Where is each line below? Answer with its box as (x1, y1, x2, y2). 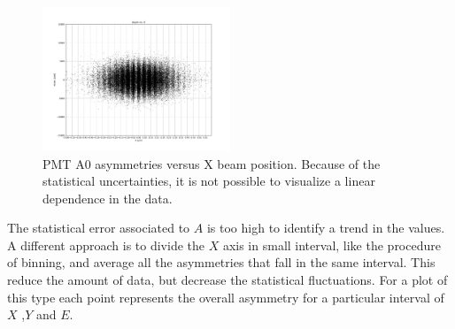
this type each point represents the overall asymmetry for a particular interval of (7, 287, 444, 306)
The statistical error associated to (7, 218, 190, 237)
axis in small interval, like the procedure (222, 235, 441, 254)
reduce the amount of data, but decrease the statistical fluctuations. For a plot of (7, 271, 448, 289)
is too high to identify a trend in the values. (206, 218, 445, 237)
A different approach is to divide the (7, 235, 204, 254)
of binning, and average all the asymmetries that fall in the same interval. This (7, 253, 436, 272)
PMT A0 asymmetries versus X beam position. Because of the (42, 154, 381, 172)
